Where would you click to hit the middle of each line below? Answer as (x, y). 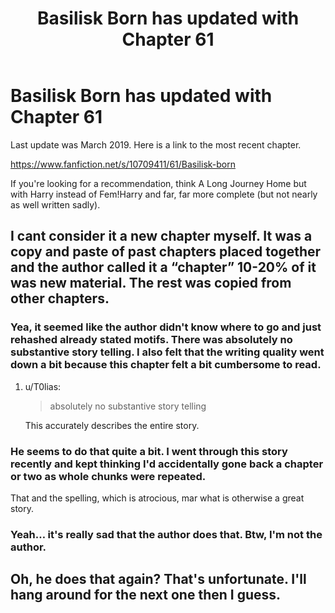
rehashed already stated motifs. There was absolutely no (151, 340)
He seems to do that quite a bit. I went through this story (149, 451)
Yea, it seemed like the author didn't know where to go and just (166, 327)
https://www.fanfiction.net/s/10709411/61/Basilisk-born (123, 164)
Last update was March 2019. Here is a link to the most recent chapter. (156, 144)
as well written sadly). (55, 204)
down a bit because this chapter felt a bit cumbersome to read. (166, 365)
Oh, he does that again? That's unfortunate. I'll (158, 579)
